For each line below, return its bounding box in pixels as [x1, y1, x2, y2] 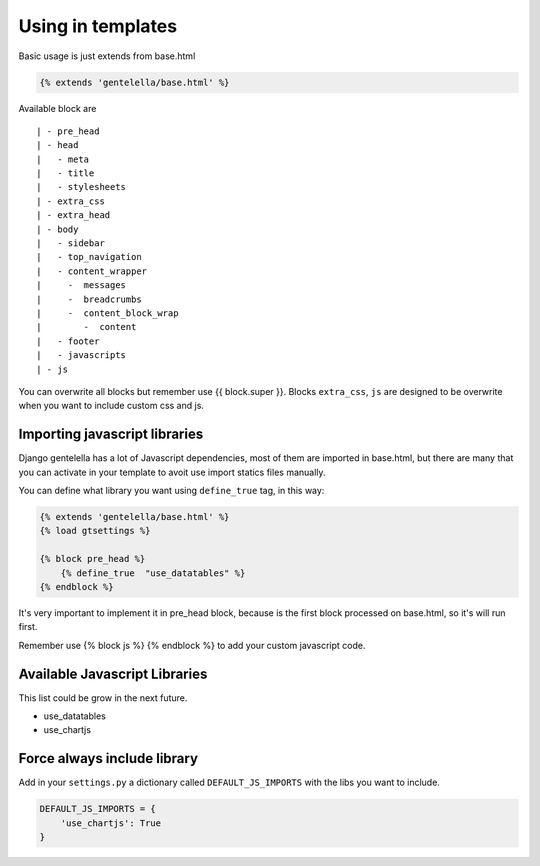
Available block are [18, 102, 97, 114]
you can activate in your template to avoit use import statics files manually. [18, 466, 326, 478]
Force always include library [18, 750, 199, 767]
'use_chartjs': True [60, 817, 162, 829]
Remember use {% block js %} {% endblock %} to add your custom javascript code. [18, 639, 366, 651]
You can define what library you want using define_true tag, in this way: [18, 485, 325, 497]
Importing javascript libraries [18, 426, 204, 443]
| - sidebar [36, 238, 105, 249]
